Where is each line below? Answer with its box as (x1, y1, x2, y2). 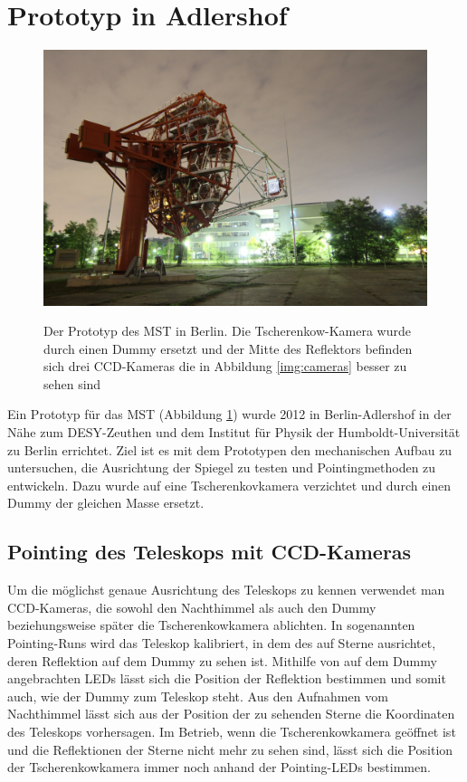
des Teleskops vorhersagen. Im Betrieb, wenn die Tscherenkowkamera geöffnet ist (7, 722, 456, 740)
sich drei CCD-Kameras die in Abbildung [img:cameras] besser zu (43, 357, 407, 376)
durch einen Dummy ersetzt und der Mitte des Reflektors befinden (43, 339, 413, 358)
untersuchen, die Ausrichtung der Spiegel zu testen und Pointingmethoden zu (7, 458, 436, 477)
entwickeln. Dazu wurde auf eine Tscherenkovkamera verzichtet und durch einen (7, 475, 452, 494)
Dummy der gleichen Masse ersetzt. (7, 493, 205, 512)
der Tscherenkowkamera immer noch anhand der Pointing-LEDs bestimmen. (7, 758, 431, 777)
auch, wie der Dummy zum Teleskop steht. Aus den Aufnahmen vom (7, 686, 388, 705)
